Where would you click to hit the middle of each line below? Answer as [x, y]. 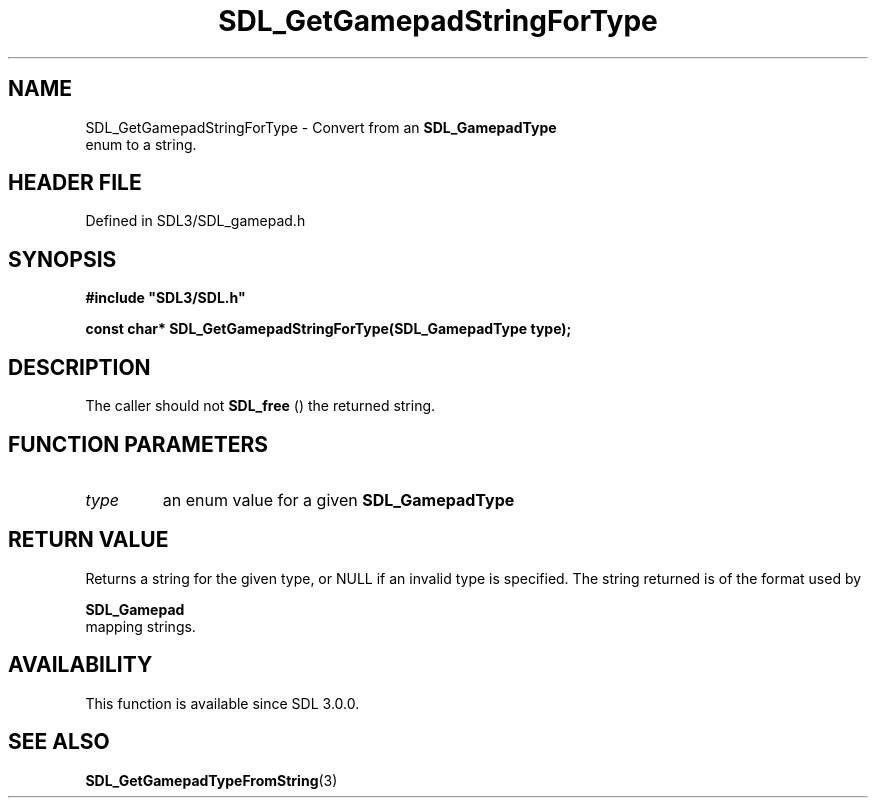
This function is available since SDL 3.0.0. [222, 703]
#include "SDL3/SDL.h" [165, 298]
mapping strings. [140, 626]
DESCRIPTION [79, 367]
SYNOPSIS [62, 259]
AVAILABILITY [80, 665]
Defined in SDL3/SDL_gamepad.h [195, 221]
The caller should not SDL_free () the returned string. [260, 406]
